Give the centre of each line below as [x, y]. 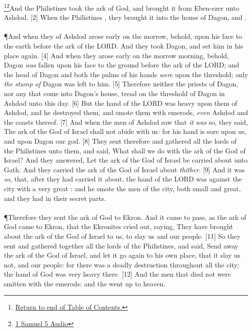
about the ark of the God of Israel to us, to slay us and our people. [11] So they [122, 236]
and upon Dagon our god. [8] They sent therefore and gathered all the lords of [120, 141]
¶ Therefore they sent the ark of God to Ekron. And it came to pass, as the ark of [125, 217]
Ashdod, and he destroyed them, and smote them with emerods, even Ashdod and [126, 112]
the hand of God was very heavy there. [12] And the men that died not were [118, 274]
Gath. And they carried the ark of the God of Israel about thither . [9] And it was [125, 169]
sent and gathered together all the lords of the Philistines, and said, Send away [121, 245]
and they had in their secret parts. [55, 198]
